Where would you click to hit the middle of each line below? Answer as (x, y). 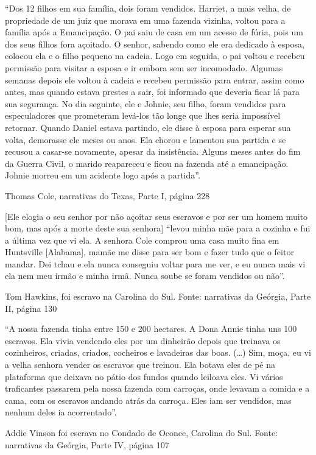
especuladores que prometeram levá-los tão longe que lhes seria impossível (143, 115)
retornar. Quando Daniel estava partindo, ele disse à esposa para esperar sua (148, 127)
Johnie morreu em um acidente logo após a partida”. (103, 175)
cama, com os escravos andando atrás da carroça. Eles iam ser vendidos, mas (148, 400)
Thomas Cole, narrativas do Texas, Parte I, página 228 (107, 195)
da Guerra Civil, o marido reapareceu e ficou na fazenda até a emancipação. (147, 163)
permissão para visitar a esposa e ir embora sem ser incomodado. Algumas (144, 67)
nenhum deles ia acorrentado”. (61, 412)
